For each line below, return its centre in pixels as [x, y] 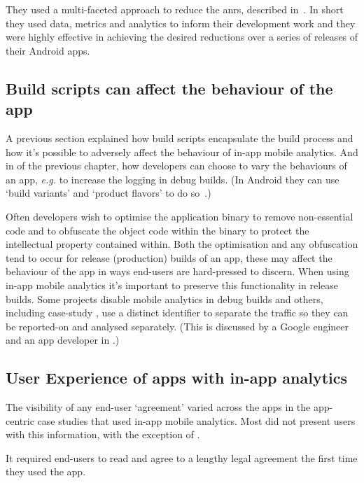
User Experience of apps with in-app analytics [177, 378]
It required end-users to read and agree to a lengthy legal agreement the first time [182, 457]
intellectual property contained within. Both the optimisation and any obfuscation [182, 244]
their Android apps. [48, 50]
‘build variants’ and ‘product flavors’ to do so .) [108, 193]
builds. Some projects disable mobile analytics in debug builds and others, [164, 299]
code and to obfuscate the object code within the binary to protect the [157, 230]
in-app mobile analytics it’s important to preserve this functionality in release [172, 285]
